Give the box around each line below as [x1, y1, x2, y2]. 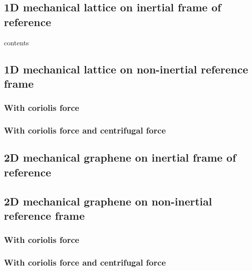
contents [4, 37, 29, 47]
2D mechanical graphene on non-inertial [4, 193, 212, 208]
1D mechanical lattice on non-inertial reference [4, 61, 249, 76]
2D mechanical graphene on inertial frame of [4, 150, 236, 165]
